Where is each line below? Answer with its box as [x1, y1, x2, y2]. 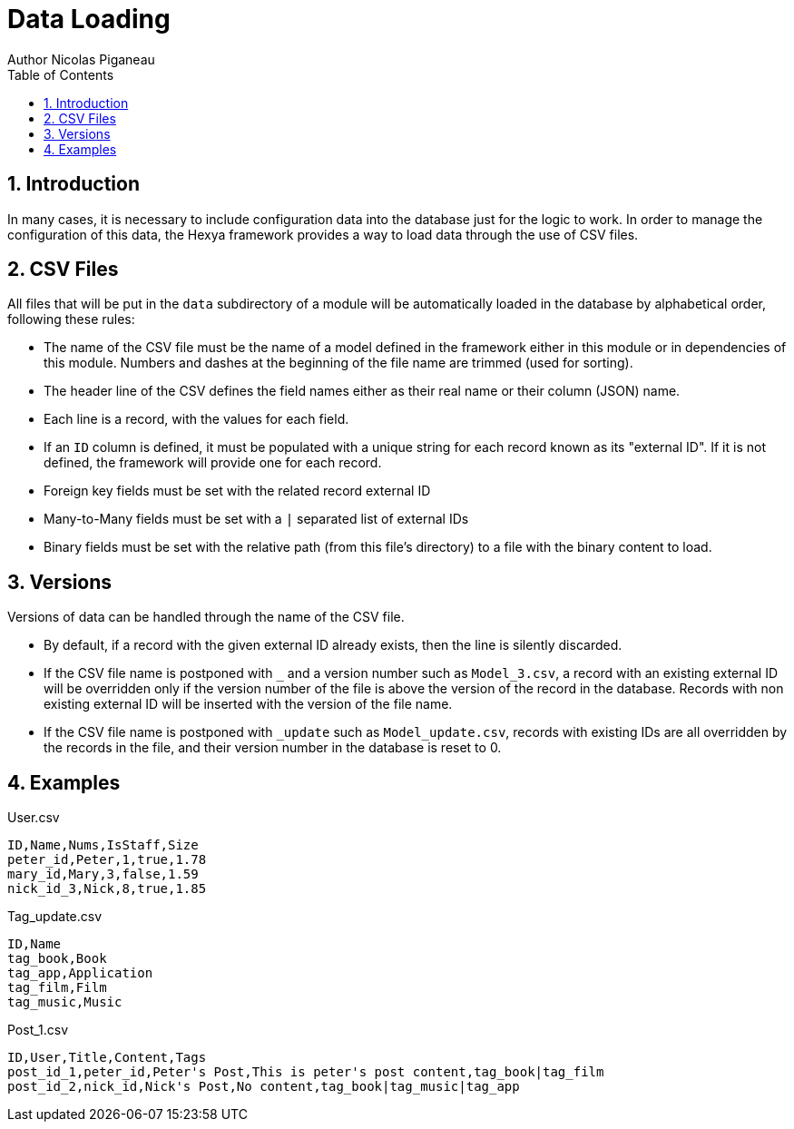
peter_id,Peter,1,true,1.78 [7, 852, 207, 868]
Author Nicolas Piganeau [7, 51, 155, 67]
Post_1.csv [7, 1022, 69, 1038]
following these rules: [7, 311, 135, 328]
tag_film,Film [7, 980, 107, 996]
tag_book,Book [7, 951, 107, 967]
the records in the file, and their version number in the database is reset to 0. [44, 740, 502, 756]
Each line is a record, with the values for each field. [44, 411, 349, 427]
